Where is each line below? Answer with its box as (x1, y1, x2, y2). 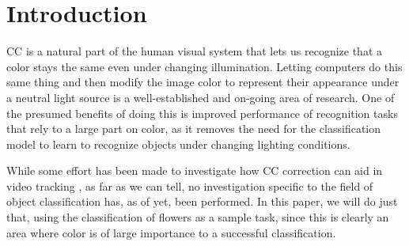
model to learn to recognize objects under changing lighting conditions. (6, 135, 350, 152)
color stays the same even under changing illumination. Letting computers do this (6, 58, 403, 74)
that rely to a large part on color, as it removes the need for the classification (6, 120, 381, 137)
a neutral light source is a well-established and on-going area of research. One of (6, 89, 395, 105)
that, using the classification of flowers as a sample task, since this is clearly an (6, 209, 389, 225)
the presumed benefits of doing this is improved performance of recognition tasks (6, 104, 398, 121)
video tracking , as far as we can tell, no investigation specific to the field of (6, 177, 373, 194)
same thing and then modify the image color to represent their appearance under (6, 74, 400, 90)
